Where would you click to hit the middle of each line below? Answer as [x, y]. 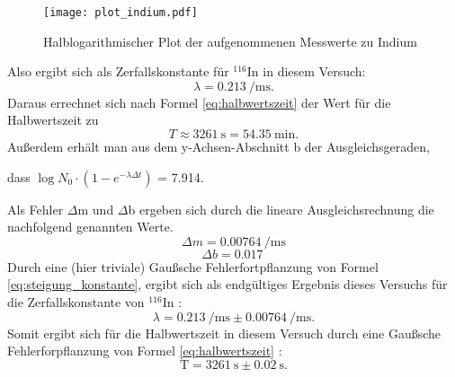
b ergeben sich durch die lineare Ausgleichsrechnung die [281, 209]
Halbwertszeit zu [53, 120]
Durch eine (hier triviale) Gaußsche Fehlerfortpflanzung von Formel [193, 266]
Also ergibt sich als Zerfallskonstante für [118, 71]
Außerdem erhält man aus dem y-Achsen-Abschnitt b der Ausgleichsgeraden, [219, 147]
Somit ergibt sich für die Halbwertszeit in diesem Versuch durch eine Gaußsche [224, 333]
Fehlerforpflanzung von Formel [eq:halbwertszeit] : [145, 351]
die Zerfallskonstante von [76, 302]
